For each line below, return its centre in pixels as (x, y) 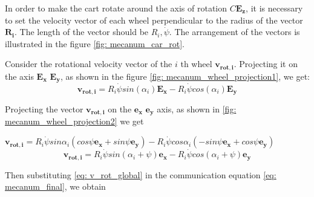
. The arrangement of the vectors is (234, 32)
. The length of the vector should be (82, 32)
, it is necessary (274, 8)
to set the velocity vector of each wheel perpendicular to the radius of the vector (154, 20)
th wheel (196, 64)
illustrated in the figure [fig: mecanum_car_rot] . (95, 43)
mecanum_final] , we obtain (55, 186)
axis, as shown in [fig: (197, 108)
